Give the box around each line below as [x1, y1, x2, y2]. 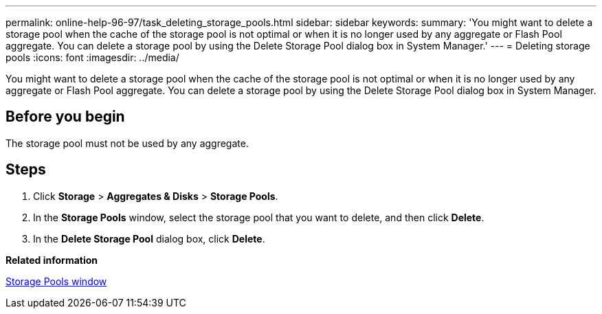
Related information [5, 254, 98, 266]
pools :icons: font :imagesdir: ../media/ [5, 52, 179, 63]
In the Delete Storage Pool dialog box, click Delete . [33, 232, 265, 245]
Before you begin [5, 108, 125, 126]
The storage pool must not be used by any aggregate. [5, 137, 249, 149]
